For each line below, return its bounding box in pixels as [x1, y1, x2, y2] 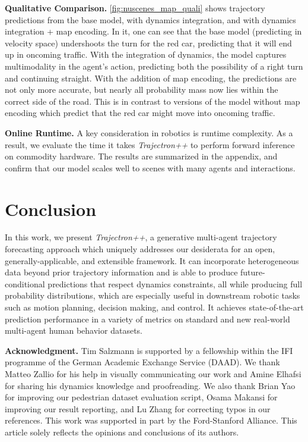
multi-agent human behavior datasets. [5, 324, 142, 337]
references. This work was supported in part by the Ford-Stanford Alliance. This [5, 414, 297, 427]
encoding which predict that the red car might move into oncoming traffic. [5, 106, 275, 119]
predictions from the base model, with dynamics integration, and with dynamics [5, 13, 296, 26]
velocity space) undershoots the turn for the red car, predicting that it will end [5, 36, 292, 49]
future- [240, 266, 265, 278]
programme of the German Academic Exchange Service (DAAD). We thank [5, 356, 280, 368]
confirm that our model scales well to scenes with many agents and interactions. [5, 161, 296, 174]
